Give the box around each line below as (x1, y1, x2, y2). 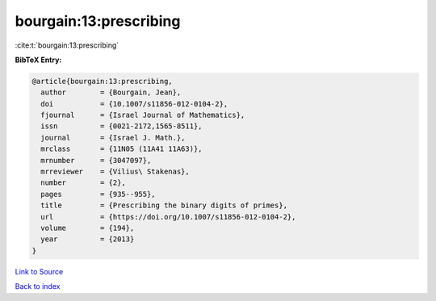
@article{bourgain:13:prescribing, (31, 77, 173, 86)
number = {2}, (40, 178, 127, 187)
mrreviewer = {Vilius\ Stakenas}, (40, 167, 190, 177)
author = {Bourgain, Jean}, (40, 88, 182, 97)
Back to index (15, 282, 61, 291)
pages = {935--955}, (40, 190, 157, 199)
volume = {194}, (40, 224, 135, 232)
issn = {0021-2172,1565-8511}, (40, 122, 203, 131)
